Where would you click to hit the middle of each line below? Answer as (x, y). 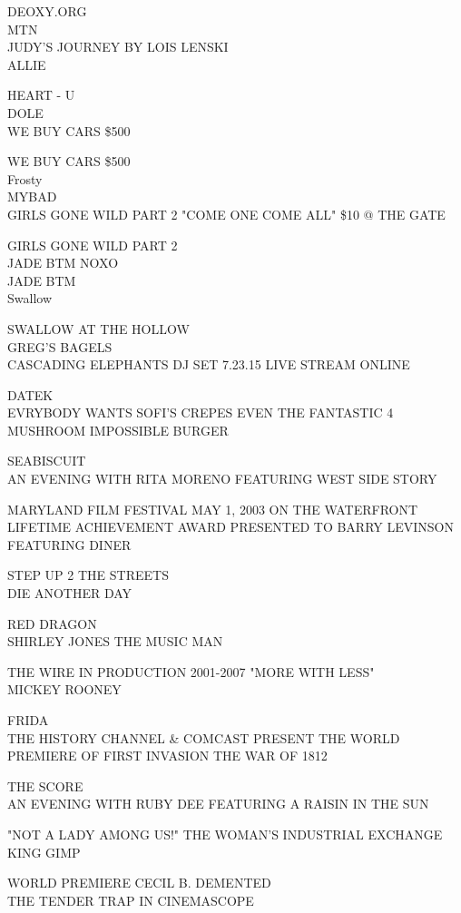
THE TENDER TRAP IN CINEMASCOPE (131, 900)
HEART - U (41, 95)
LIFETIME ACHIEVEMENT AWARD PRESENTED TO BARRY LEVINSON (230, 527)
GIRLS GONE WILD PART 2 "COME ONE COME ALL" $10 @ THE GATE (226, 214)
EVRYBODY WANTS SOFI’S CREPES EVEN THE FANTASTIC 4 (201, 412)
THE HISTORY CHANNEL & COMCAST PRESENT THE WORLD (204, 737)
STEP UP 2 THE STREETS (88, 575)
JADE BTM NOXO (63, 263)
